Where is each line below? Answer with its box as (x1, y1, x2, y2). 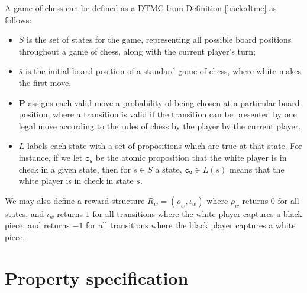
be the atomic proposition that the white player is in (95, 151, 287, 163)
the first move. (18, 76, 72, 88)
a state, (155, 163, 182, 175)
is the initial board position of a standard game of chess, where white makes (25, 65, 302, 77)
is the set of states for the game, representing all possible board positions (27, 33, 292, 46)
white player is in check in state (18, 174, 134, 187)
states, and (5, 207, 44, 219)
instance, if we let (18, 151, 83, 163)
